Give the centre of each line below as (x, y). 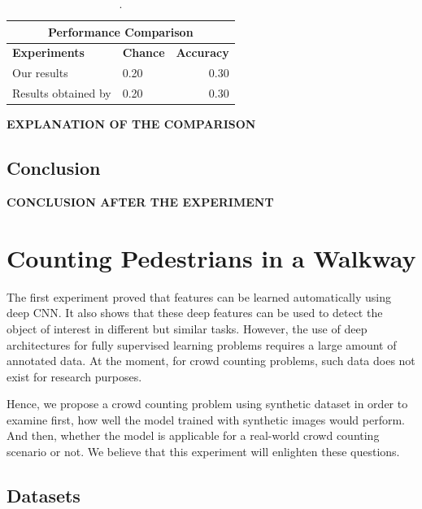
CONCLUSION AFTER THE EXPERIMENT (140, 202)
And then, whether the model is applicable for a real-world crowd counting (193, 435)
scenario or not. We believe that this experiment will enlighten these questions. (203, 452)
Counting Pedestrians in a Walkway (211, 257)
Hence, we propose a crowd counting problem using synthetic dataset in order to (207, 404)
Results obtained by (62, 93)
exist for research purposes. (74, 376)
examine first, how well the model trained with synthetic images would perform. (206, 419)
